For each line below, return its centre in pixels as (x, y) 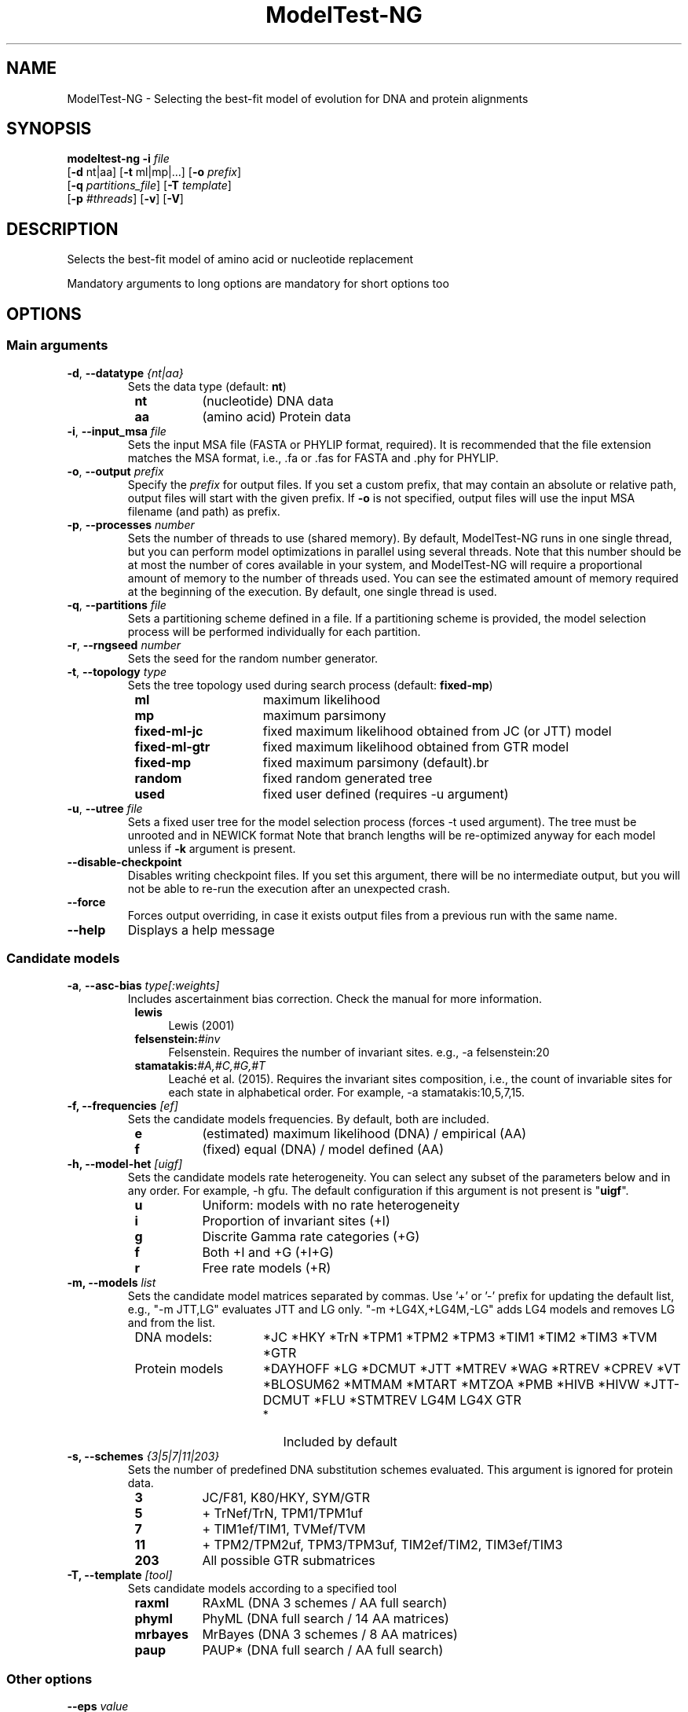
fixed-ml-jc (169, 731)
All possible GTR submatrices (289, 1561)
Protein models (179, 1369)
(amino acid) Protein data (276, 416)
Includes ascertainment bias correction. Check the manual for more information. (335, 999)
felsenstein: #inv (177, 1039)
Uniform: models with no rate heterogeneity (331, 1205)
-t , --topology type (117, 671)
